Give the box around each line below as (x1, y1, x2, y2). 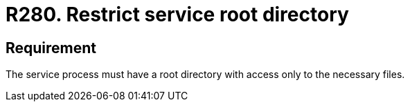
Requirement (6, 39, 97, 57)
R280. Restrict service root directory (6, 3, 349, 26)
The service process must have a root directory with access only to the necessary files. (6, 68, 405, 81)
